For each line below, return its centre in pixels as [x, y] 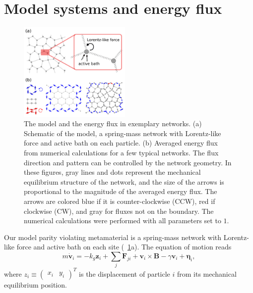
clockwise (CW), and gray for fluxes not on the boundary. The [119, 211]
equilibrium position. [35, 284]
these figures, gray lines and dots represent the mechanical [112, 172]
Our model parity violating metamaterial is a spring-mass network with [113, 237]
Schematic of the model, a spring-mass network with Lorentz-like [123, 133]
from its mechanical [207, 273]
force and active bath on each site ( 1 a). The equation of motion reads [124, 247]
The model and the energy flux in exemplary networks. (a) [113, 123]
